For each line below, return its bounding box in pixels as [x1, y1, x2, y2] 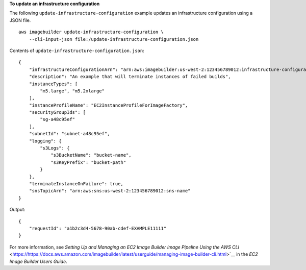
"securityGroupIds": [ [29, 110, 86, 115]
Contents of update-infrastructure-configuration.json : [9, 47, 145, 54]
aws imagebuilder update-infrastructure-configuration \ [18, 29, 164, 35]
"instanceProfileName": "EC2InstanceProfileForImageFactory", [29, 102, 188, 108]
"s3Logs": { [40, 145, 70, 151]
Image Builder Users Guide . [9, 258, 67, 264]
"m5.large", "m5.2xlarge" [40, 88, 105, 94]
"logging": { [29, 138, 62, 144]
